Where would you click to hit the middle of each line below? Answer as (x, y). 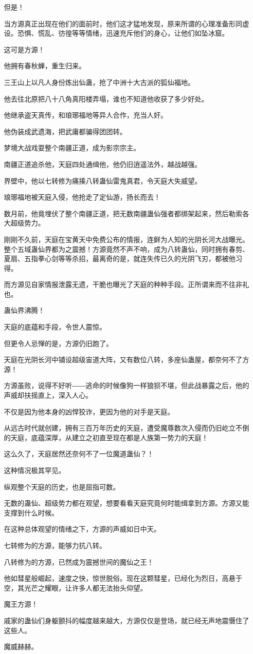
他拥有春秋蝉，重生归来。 (45, 66)
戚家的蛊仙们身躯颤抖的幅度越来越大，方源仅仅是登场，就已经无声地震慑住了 (126, 620)
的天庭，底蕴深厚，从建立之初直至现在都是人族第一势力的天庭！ (106, 437)
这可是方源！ (24, 49)
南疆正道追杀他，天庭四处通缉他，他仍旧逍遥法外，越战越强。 (103, 164)
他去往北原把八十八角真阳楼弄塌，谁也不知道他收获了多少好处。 (106, 98)
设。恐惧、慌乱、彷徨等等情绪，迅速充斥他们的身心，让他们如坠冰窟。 (116, 33)
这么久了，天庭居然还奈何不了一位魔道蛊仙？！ (79, 454)
